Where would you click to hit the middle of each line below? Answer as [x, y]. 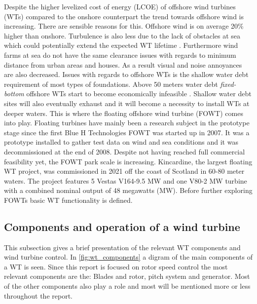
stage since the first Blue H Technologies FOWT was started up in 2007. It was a [127, 132]
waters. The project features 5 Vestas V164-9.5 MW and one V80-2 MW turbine [126, 180]
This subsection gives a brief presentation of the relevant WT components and [122, 247]
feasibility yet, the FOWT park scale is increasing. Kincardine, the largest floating [128, 161]
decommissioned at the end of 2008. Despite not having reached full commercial [125, 151]
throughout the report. [38, 295]
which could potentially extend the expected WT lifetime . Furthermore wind [121, 45]
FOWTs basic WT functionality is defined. [68, 200]
